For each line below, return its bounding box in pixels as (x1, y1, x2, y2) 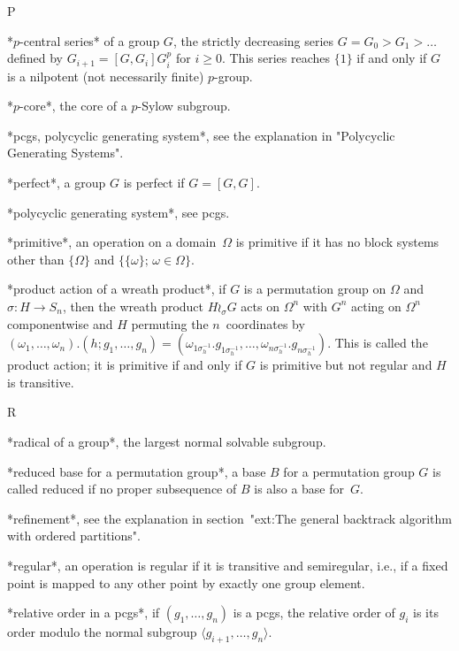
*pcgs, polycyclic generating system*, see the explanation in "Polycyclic (7, 126, 395, 144)
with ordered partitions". (7, 526, 141, 545)
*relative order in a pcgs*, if (7, 603, 160, 622)
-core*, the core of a (19, 96, 127, 115)
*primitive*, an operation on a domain (7, 233, 217, 251)
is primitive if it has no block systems (235, 233, 440, 251)
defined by (7, 49, 64, 67)
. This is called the (327, 333, 428, 352)
